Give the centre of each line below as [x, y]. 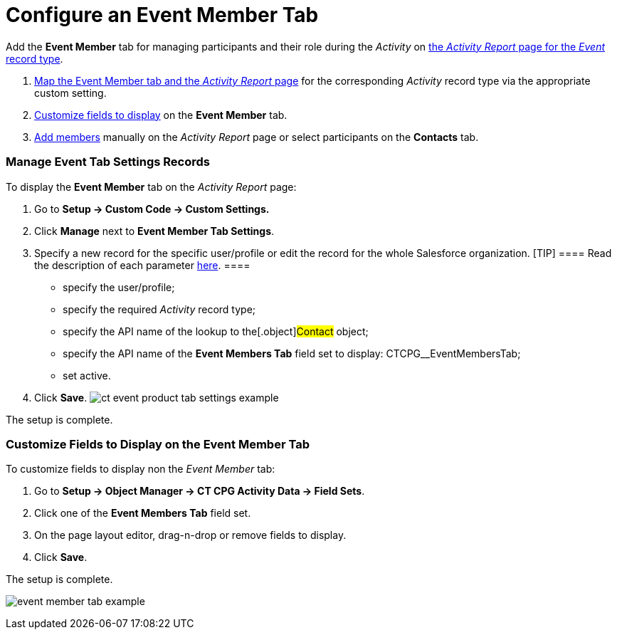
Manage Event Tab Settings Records [108, 162]
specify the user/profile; [119, 287]
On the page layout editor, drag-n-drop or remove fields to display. [190, 535]
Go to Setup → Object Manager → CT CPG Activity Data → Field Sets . [200, 491]
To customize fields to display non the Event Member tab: [141, 469]
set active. [87, 375]
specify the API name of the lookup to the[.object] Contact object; [216, 331]
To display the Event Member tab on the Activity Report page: [151, 187]
